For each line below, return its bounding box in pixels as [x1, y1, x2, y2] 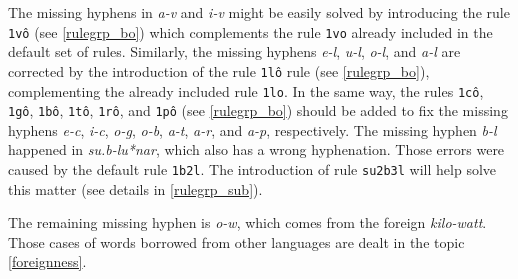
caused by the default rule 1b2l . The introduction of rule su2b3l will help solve [8, 159, 497, 179]
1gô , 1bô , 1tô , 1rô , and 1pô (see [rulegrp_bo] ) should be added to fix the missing [8, 100, 508, 121]
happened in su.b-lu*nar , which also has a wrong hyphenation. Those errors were [8, 139, 505, 160]
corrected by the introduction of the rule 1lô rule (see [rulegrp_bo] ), [8, 60, 430, 81]
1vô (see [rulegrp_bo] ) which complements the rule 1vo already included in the [8, 21, 493, 42]
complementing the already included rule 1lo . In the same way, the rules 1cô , [8, 80, 484, 101]
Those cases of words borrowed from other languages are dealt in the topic [8, 231, 465, 252]
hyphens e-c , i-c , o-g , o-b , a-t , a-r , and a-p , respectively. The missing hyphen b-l [8, 119, 497, 140]
